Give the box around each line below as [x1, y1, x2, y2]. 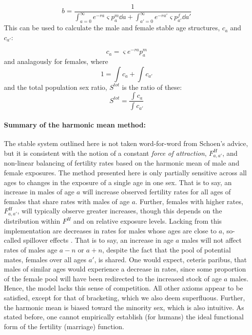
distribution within [4, 216, 60, 226]
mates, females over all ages [4, 254, 86, 264]
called [4, 235, 21, 245]
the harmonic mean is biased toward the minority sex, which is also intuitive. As [4, 302, 244, 312]
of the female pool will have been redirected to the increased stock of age [4, 273, 222, 283]
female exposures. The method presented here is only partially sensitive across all [4, 167, 247, 178]
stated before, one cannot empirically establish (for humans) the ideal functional [4, 312, 244, 322]
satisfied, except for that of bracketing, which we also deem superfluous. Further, [4, 292, 245, 302]
